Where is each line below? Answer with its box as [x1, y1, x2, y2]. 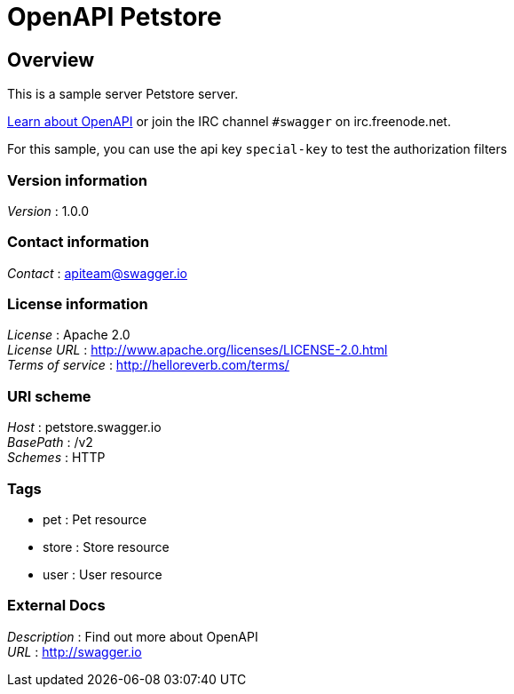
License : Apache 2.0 [7, 327, 130, 343]
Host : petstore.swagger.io [7, 419, 162, 435]
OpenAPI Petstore [7, 2, 222, 32]
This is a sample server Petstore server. [7, 86, 239, 102]
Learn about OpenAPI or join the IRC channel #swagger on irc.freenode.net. [7, 114, 451, 130]
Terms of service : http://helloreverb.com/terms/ [7, 357, 289, 373]
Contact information [7, 233, 150, 251]
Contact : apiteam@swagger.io [7, 265, 187, 281]
